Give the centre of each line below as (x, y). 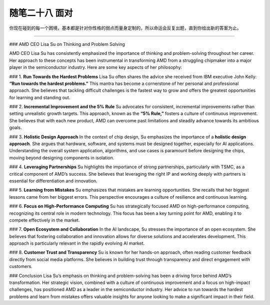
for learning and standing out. (40, 97)
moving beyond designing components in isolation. (62, 158)
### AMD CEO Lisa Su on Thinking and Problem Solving (67, 44)
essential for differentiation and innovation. (53, 181)
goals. (15, 128)
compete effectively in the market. (44, 220)
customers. (21, 267)
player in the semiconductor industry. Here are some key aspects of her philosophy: (96, 67)
